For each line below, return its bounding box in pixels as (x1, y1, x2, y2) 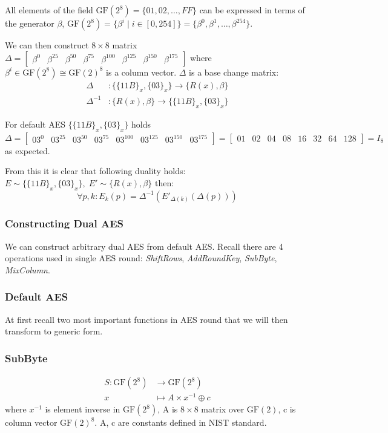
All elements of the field (5, 4, 93, 16)
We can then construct (5, 39, 89, 51)
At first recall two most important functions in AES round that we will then (5, 313, 288, 325)
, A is (157, 403, 178, 415)
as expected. (5, 144, 50, 157)
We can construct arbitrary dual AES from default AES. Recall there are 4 (5, 239, 283, 252)
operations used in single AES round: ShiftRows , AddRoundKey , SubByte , (5, 252, 277, 264)
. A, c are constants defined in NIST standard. (94, 416, 267, 429)
